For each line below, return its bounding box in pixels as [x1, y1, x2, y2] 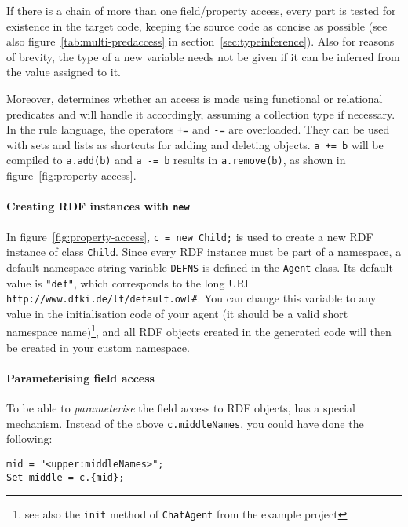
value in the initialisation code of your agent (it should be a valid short [6, 305, 348, 321]
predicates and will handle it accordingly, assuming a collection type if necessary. [6, 105, 395, 122]
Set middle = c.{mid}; [6, 471, 125, 483]
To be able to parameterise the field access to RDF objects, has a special [6, 400, 355, 416]
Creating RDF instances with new [6, 198, 190, 214]
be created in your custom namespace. [6, 339, 190, 355]
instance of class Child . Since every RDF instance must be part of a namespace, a [6, 243, 402, 260]
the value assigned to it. [6, 64, 121, 80]
